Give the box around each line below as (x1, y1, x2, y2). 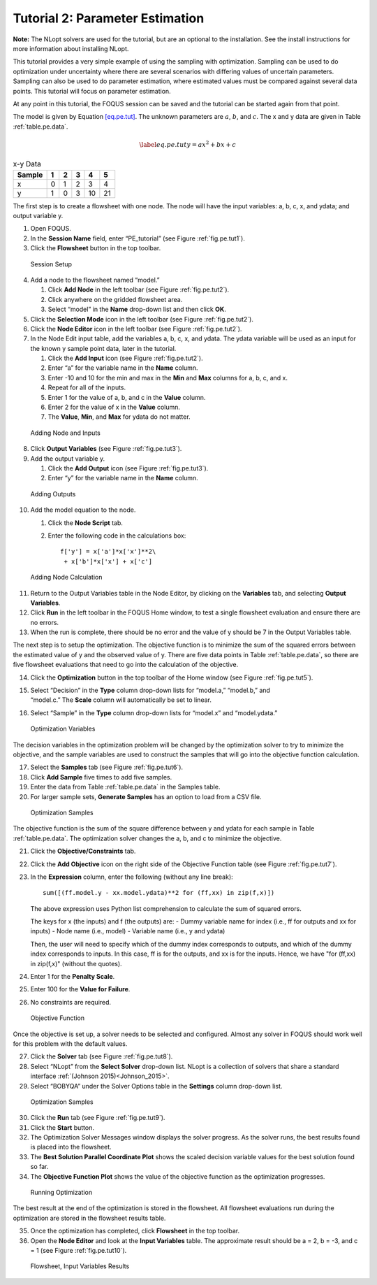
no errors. (30, 618, 59, 626)
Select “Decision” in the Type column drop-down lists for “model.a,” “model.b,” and (30, 686, 270, 695)
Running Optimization (30, 1189, 93, 1197)
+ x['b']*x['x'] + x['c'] (64, 557, 153, 566)
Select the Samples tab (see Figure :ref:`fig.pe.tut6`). (30, 763, 184, 772)
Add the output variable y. (30, 454, 105, 463)
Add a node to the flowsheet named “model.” (30, 275, 160, 284)
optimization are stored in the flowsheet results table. (13, 1214, 166, 1222)
